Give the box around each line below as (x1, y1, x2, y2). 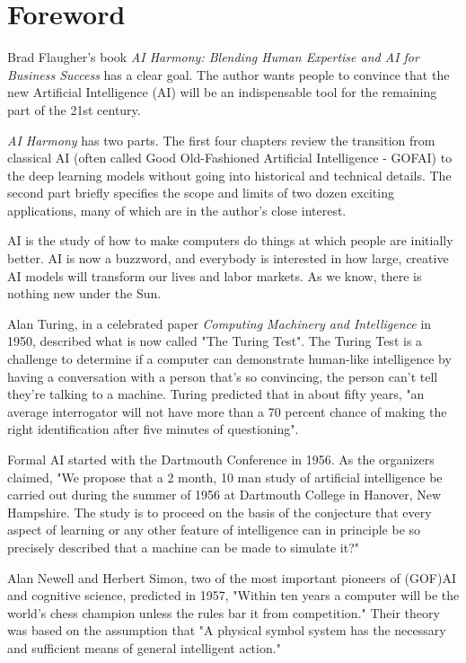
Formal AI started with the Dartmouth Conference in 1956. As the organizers (7, 450, 435, 468)
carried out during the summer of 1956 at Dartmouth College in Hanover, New (7, 485, 442, 504)
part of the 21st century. (7, 100, 141, 119)
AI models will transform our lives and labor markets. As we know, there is (7, 266, 422, 285)
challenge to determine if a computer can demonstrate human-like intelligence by (7, 349, 452, 368)
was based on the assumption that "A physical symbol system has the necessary (7, 621, 446, 640)
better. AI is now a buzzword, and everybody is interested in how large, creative (7, 249, 449, 268)
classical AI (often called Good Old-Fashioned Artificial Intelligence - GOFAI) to (7, 148, 453, 167)
